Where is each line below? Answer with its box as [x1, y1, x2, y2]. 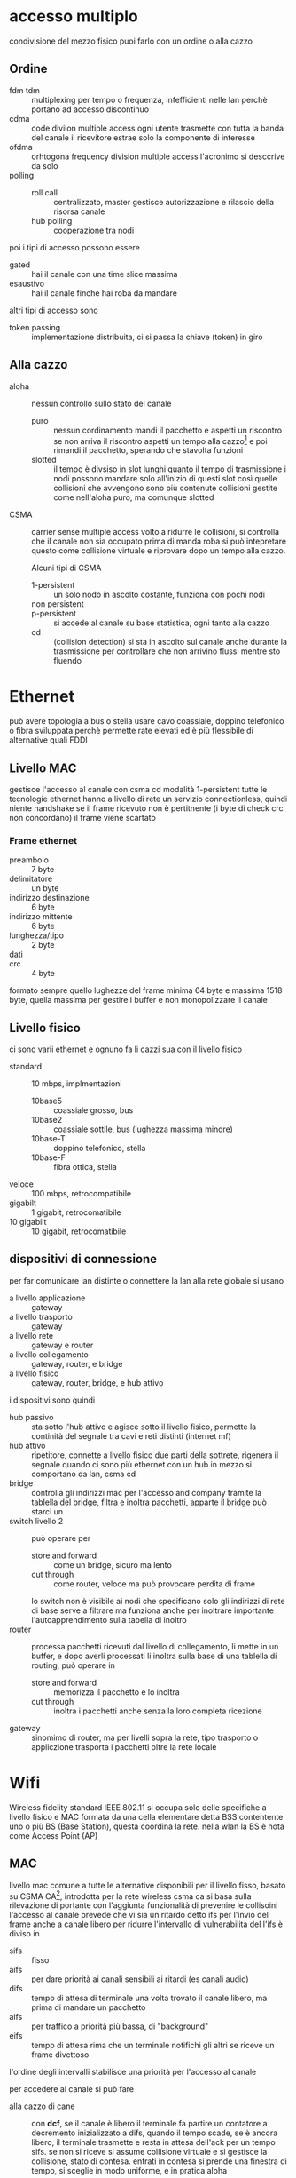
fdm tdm [9, 84, 40, 95]
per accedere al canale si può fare [9, 2084, 135, 2095]
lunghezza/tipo [9, 930, 65, 941]
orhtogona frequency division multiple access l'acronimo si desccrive [31, 151, 285, 162]
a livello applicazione [9, 1292, 86, 1303]
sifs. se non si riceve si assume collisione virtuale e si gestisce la [31, 2147, 268, 2158]
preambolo [9, 855, 49, 865]
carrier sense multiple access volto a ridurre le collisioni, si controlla [31, 527, 280, 537]
